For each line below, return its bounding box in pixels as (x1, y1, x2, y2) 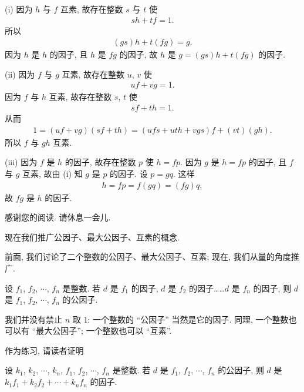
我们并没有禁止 (5, 313, 62, 325)
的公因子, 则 (218, 364, 264, 376)
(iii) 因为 (5, 156, 38, 168)
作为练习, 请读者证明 (5, 344, 84, 356)
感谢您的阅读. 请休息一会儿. (5, 211, 111, 223)
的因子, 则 (253, 282, 292, 294)
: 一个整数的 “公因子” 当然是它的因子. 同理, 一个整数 (87, 313, 289, 325)
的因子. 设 (110, 167, 148, 179)
